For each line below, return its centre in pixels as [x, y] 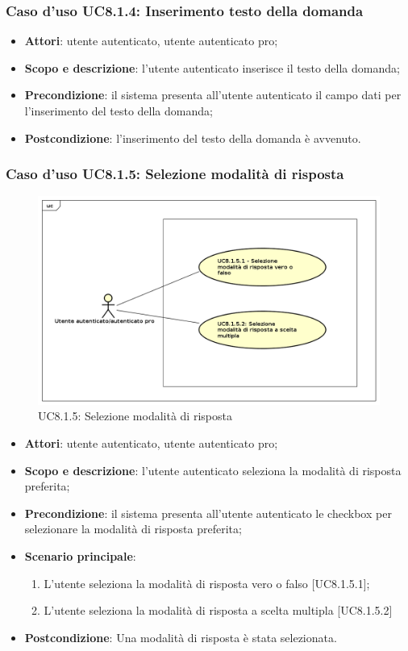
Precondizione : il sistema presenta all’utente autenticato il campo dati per [213, 95]
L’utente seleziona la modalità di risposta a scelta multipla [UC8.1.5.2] [218, 610]
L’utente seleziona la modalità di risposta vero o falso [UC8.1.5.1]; [207, 583]
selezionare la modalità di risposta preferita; [133, 529]
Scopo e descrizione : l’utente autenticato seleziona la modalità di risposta [213, 470]
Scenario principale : [80, 555]
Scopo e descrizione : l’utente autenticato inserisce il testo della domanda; [212, 67]
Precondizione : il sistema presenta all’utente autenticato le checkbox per [208, 513]
